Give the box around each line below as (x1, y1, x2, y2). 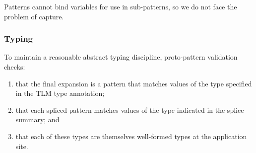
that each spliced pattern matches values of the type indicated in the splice (15, 104, 244, 115)
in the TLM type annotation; (15, 88, 105, 98)
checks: (4, 62, 25, 72)
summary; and (15, 114, 60, 125)
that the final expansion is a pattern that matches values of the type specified (15, 78, 252, 88)
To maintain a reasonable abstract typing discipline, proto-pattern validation (4, 52, 238, 62)
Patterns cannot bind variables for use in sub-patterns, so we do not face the (4, 1, 237, 11)
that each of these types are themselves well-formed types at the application (15, 131, 247, 141)
